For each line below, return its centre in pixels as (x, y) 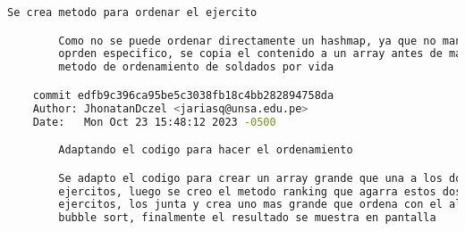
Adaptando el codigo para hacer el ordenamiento (206, 150)
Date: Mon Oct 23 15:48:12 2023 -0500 (154, 122)
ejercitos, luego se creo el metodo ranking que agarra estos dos (260, 191)
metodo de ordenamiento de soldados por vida (196, 67)
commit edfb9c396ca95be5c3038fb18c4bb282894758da (183, 95)
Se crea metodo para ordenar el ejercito (132, 12)
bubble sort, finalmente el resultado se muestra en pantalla (247, 218)
